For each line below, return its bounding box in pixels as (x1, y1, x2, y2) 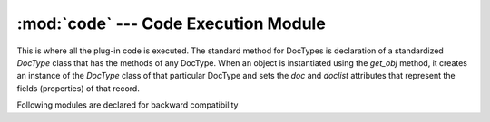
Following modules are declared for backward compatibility (16, 99, 239, 110)
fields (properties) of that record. (16, 82, 140, 94)
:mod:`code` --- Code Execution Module (16, 14, 326, 33)
